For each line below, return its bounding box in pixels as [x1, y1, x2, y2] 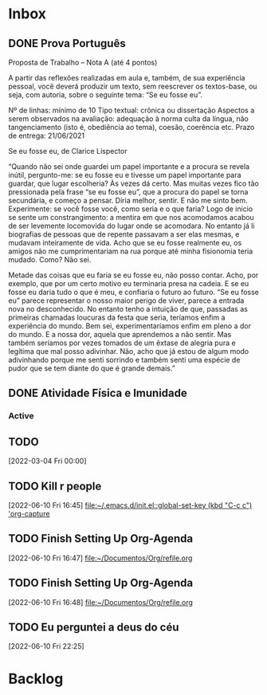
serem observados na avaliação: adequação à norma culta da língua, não [8, 114, 249, 124]
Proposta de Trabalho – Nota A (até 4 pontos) [8, 57, 158, 67]
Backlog [8, 669, 64, 688]
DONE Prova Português [8, 37, 126, 50]
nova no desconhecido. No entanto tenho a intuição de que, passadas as [8, 304, 249, 313]
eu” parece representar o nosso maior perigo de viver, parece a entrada [8, 296, 245, 305]
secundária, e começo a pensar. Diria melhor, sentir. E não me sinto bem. [8, 196, 248, 205]
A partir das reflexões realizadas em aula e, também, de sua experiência [8, 73, 245, 82]
